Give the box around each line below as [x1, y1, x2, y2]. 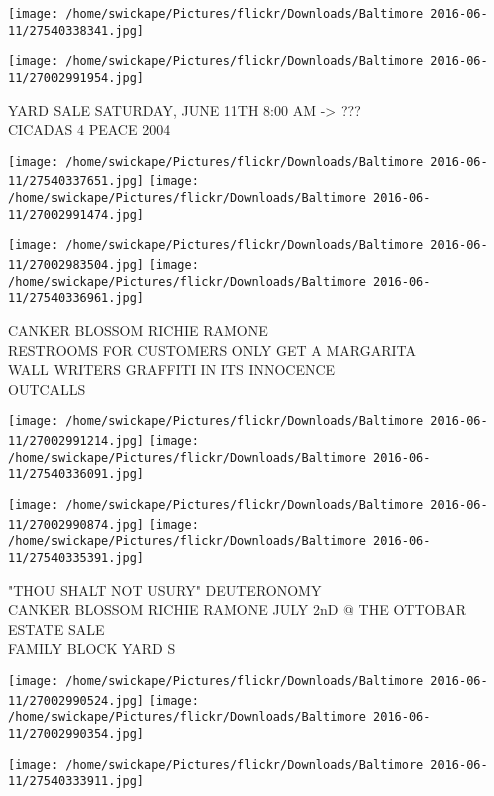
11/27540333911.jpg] [8, 774, 145, 789]
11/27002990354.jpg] [8, 727, 145, 742]
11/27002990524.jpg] [8, 693, 145, 708]
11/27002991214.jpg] [8, 434, 145, 449]
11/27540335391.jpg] [8, 551, 145, 566]
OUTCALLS [8, 378, 86, 399]
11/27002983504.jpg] [8, 258, 145, 273]
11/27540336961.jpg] [8, 291, 145, 306]
